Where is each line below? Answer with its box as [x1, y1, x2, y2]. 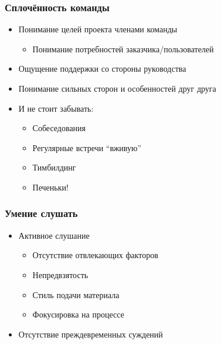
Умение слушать [5, 206, 78, 221]
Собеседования [32, 122, 86, 134]
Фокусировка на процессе [32, 308, 124, 320]
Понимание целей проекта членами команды [18, 23, 178, 35]
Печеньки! [32, 181, 69, 193]
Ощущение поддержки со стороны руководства [18, 62, 186, 75]
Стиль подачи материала [32, 288, 120, 300]
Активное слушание [18, 229, 90, 241]
